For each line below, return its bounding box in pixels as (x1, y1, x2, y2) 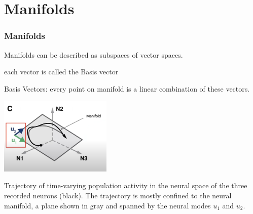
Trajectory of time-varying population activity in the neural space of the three (4, 180, 247, 191)
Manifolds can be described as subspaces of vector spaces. (4, 49, 183, 60)
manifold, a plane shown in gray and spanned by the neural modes (4, 200, 211, 210)
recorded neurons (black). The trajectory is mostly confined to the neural (4, 190, 232, 200)
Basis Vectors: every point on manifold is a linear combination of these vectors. (4, 83, 250, 94)
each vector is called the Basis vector (4, 66, 119, 77)
